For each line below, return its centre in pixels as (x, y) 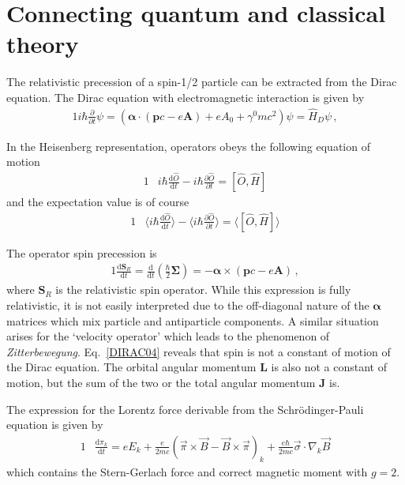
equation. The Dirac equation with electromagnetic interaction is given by (186, 97)
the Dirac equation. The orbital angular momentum (131, 367)
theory (43, 44)
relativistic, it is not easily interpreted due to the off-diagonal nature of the (188, 305)
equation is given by (55, 425)
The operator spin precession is (82, 252)
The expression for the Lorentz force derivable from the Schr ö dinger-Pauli (185, 409)
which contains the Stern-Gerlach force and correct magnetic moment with (187, 471)
